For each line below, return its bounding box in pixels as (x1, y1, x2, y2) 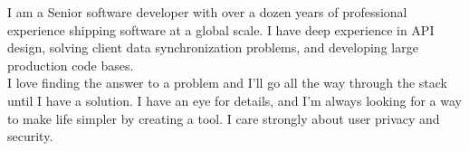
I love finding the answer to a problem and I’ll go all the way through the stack (7, 73, 447, 92)
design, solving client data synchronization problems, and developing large (7, 38, 418, 57)
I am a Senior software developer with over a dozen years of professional (7, 3, 407, 21)
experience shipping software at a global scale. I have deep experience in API (7, 20, 435, 39)
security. (7, 127, 53, 146)
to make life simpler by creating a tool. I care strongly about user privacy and (7, 109, 440, 127)
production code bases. (7, 55, 134, 74)
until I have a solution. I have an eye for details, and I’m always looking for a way (7, 90, 462, 109)
